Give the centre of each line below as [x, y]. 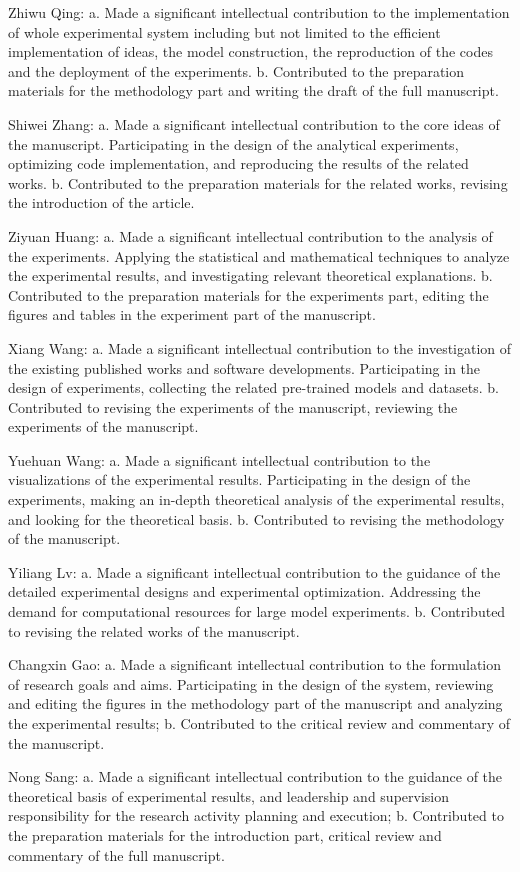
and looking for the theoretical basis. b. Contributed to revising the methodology [256, 518]
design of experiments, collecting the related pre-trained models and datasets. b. [253, 387]
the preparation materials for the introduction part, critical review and [225, 834]
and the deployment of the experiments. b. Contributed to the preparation [236, 70]
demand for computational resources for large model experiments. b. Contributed [257, 611]
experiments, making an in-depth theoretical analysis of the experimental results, [256, 499]
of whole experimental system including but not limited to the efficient [224, 31]
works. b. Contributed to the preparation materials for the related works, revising [258, 182]
